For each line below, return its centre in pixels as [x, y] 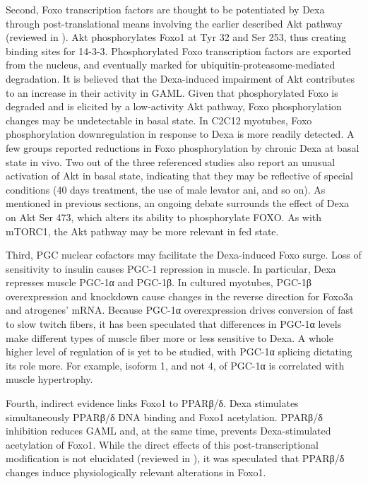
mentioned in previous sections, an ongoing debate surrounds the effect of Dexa [178, 203]
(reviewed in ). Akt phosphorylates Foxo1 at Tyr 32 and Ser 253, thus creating [176, 37]
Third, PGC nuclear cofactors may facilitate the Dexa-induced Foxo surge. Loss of [184, 255]
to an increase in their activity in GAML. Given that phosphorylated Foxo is [172, 92]
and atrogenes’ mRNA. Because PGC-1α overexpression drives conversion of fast [180, 310]
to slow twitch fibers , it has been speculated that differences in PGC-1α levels [174, 324]
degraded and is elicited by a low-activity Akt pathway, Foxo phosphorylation [174, 106]
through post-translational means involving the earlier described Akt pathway [174, 23]
